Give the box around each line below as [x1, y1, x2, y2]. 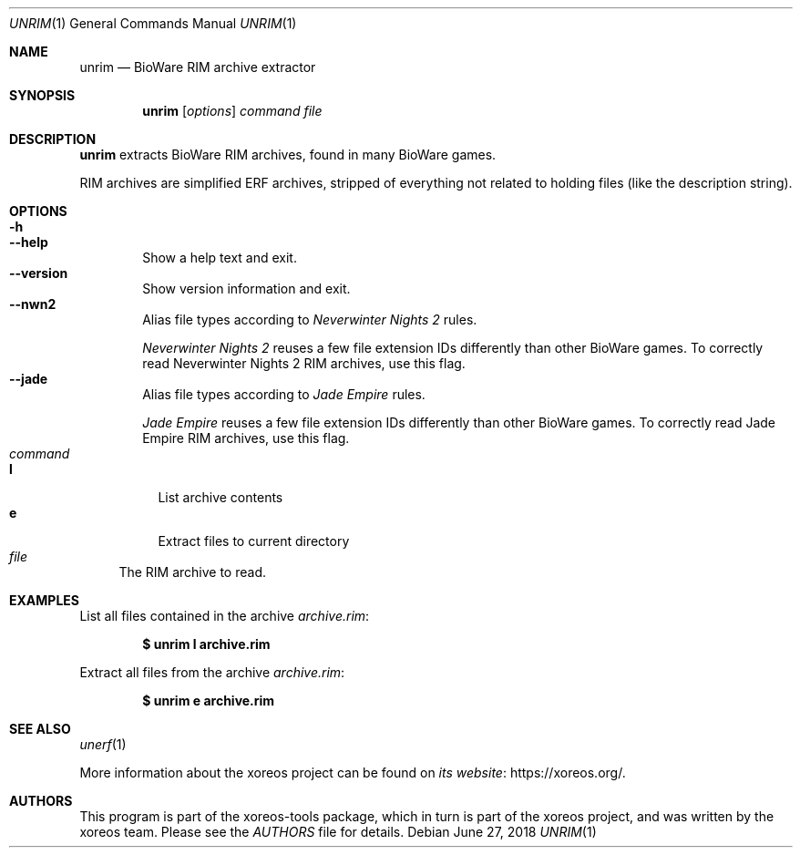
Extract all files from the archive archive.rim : [79, 664, 345, 680]
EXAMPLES [9, 592, 79, 608]
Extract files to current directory [158, 533, 350, 549]
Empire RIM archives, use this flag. [142, 430, 350, 446]
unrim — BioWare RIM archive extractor [79, 59, 316, 75]
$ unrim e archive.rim [142, 693, 275, 708]
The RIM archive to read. [118, 564, 266, 580]
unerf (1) [79, 737, 127, 752]
